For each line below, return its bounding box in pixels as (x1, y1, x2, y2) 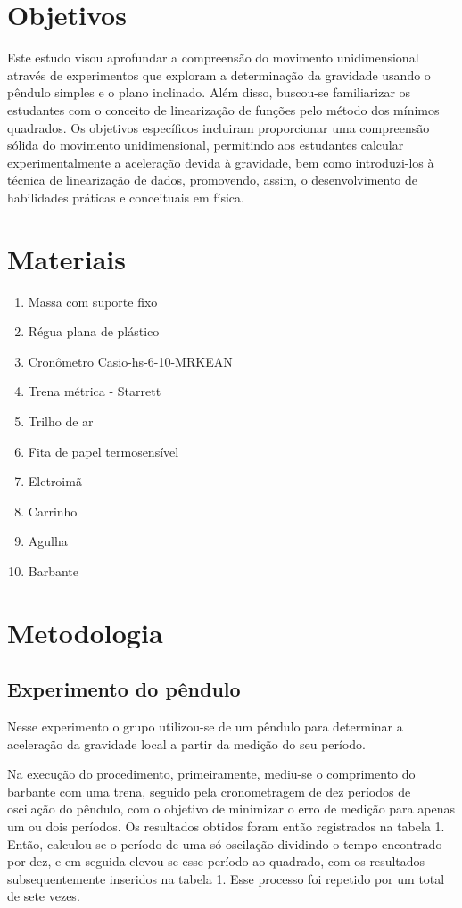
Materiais (7, 240, 127, 277)
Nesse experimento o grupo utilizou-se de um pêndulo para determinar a (7, 717, 403, 736)
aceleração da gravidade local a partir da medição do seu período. (7, 734, 366, 753)
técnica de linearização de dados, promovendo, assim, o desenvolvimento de (7, 170, 418, 189)
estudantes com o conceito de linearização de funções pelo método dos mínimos (7, 100, 440, 119)
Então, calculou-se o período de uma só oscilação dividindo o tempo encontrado (7, 834, 442, 853)
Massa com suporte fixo (28, 292, 158, 310)
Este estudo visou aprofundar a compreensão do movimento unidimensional (7, 48, 419, 67)
